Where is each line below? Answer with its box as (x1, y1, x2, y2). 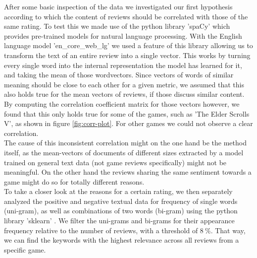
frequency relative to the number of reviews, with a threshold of (4, 225, 198, 235)
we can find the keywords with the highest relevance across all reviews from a (4, 235, 239, 245)
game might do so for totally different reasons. (4, 176, 145, 187)
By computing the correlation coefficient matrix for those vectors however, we (4, 98, 240, 109)
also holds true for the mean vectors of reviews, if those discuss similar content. (4, 89, 245, 99)
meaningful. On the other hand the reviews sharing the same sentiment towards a (4, 167, 252, 177)
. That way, (210, 225, 246, 235)
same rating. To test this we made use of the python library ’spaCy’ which (4, 21, 230, 31)
